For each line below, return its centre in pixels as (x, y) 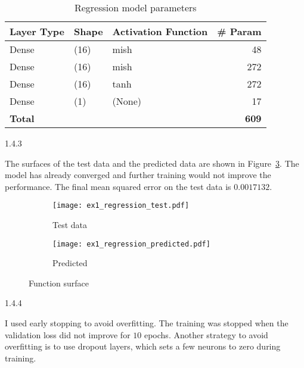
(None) (127, 101)
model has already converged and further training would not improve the (138, 175)
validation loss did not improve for (68, 334)
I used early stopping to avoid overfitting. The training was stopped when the (147, 323)
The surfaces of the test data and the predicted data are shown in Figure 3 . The (152, 163)
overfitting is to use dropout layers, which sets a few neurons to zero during (143, 346)
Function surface (59, 283)
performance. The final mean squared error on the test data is (118, 186)
